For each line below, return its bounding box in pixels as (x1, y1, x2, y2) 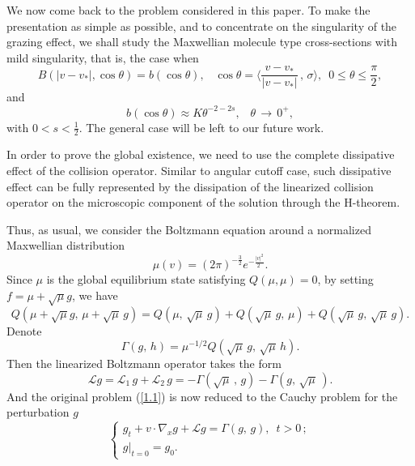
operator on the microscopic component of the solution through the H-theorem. (6, 194, 400, 211)
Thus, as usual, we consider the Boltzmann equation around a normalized (6, 220, 371, 237)
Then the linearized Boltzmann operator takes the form (6, 355, 282, 372)
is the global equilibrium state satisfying (46, 271, 246, 288)
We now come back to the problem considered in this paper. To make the (6, 2, 371, 18)
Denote (6, 322, 42, 339)
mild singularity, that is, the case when (6, 49, 199, 66)
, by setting (317, 271, 374, 288)
